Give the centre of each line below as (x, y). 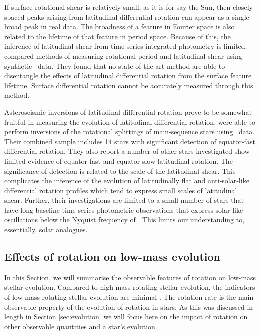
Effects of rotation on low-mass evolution (112, 257)
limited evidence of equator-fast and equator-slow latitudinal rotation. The (118, 160)
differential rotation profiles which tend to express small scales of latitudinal (121, 190)
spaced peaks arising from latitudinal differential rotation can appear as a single (127, 16)
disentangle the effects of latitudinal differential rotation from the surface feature (128, 75)
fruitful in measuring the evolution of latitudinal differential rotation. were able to (130, 121)
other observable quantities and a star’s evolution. (81, 326)
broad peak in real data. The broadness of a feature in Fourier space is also (119, 26)
